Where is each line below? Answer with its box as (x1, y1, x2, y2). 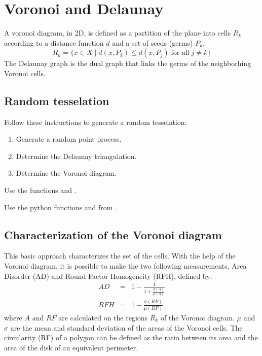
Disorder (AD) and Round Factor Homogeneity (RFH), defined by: (4, 270, 212, 281)
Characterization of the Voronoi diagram (4, 226, 222, 242)
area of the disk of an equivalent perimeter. (4, 342, 138, 352)
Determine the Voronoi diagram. (16, 168, 117, 178)
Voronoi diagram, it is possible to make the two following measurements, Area (4, 261, 247, 271)
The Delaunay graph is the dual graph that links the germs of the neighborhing (4, 58, 251, 69)
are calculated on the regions (58, 312, 148, 322)
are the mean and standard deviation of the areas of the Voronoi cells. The (10, 322, 243, 333)
